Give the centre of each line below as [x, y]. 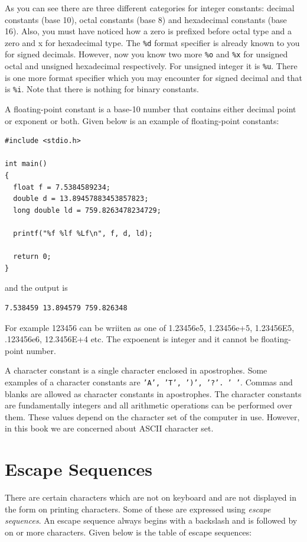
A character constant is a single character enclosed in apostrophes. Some [136, 370]
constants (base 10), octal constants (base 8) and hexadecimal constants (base [146, 19]
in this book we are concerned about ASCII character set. [109, 428]
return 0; [32, 257]
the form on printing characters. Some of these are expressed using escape [138, 509]
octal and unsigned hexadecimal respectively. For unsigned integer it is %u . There [151, 66]
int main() [26, 164]
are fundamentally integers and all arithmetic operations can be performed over [148, 405]
